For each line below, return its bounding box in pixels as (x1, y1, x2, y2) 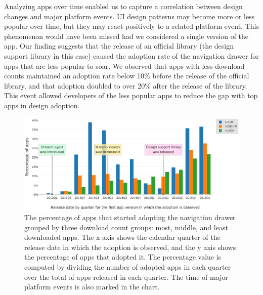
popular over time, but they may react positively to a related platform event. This (4, 21, 259, 31)
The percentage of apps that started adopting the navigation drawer (24, 212, 236, 223)
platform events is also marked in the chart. (24, 281, 160, 292)
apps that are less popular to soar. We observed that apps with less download (4, 60, 245, 71)
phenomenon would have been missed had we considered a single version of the (4, 30, 249, 41)
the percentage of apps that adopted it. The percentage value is (24, 251, 222, 262)
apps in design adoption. (4, 100, 80, 110)
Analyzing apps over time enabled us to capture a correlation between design (4, 1, 243, 11)
